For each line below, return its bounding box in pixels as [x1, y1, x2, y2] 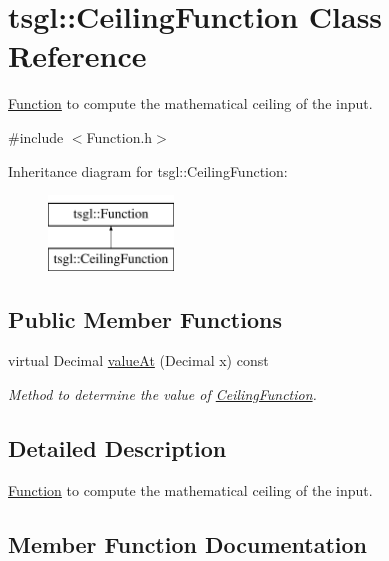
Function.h [86, 126, 153, 147]
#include [8, 126, 64, 147]
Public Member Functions [8, 303, 282, 334]
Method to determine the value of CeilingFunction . [8, 384, 317, 405]
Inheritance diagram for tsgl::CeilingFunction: [8, 160, 288, 181]
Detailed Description [8, 433, 227, 464]
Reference [8, 35, 147, 76]
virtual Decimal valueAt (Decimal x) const [8, 350, 269, 371]
